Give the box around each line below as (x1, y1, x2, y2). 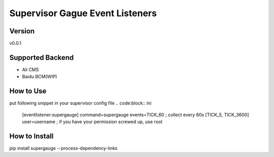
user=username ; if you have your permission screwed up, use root (22, 119, 163, 125)
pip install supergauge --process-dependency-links (9, 145, 118, 151)
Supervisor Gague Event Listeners (9, 8, 157, 19)
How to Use (9, 87, 47, 95)
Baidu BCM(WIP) (22, 74, 57, 80)
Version (9, 27, 35, 35)
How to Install (9, 132, 54, 140)
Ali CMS (22, 66, 39, 73)
